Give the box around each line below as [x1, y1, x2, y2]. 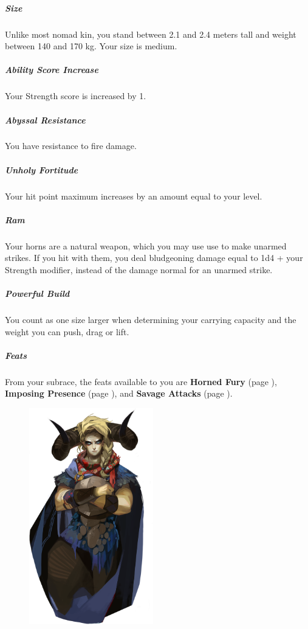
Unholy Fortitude [5, 163, 78, 176]
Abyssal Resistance [5, 113, 86, 126]
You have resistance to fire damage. [5, 139, 137, 152]
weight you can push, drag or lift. [5, 325, 129, 338]
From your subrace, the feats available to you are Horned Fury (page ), [5, 375, 277, 387]
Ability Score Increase [5, 63, 98, 76]
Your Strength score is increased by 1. [5, 89, 146, 102]
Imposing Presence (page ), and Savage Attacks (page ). [5, 387, 233, 400]
